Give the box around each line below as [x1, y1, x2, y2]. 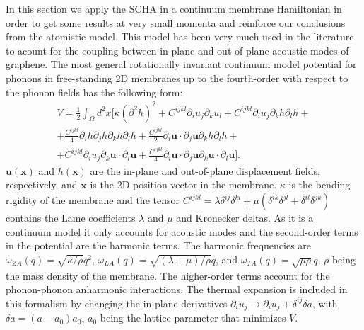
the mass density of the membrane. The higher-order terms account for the [6, 268, 330, 283]
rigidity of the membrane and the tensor [6, 193, 180, 207]
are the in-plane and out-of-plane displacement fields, [90, 163, 320, 178]
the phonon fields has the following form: [6, 84, 183, 99]
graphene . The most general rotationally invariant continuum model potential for [6, 57, 357, 72]
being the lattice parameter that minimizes [100, 310, 286, 325]
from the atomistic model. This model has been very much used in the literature [6, 29, 354, 44]
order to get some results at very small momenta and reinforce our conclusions [6, 15, 346, 30]
